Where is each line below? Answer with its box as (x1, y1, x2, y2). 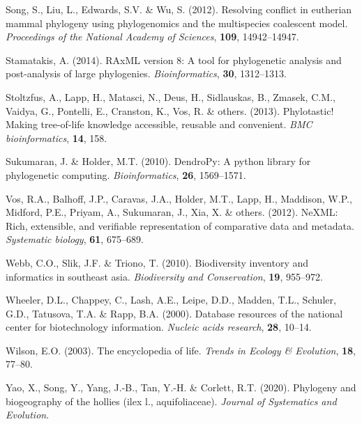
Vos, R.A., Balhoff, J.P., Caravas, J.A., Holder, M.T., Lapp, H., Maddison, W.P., (6, 191, 352, 205)
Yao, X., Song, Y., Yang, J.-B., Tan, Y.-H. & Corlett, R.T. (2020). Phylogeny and (6, 380, 356, 395)
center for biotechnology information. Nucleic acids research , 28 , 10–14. (6, 320, 312, 334)
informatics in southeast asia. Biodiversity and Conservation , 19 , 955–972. (6, 269, 323, 283)
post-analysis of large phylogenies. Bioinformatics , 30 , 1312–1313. (6, 66, 287, 81)
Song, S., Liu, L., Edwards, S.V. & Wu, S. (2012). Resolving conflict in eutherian (6, 2, 352, 16)
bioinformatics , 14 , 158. (6, 130, 107, 145)
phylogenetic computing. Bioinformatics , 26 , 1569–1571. (6, 167, 246, 182)
